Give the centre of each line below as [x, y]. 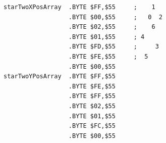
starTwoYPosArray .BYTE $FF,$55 [60, 77]
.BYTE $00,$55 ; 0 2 [115, 17]
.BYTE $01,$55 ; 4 [106, 37]
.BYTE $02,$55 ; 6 [112, 27]
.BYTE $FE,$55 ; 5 [108, 56]
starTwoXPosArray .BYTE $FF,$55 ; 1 [79, 7]
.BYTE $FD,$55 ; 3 [114, 47]
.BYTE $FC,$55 [92, 126]
